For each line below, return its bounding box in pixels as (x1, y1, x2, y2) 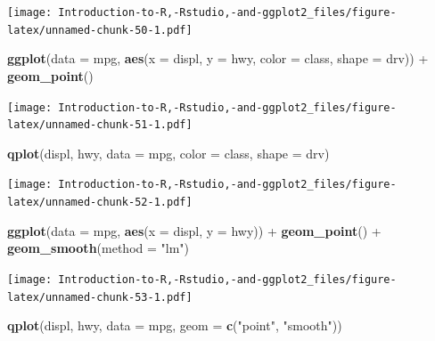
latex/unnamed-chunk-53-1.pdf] (7, 290, 193, 304)
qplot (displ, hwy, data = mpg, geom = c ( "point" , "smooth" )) (7, 316, 342, 335)
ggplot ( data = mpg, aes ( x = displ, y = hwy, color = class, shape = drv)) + (7, 49, 429, 68)
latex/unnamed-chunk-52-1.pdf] (7, 196, 193, 209)
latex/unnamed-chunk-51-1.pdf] (7, 118, 193, 132)
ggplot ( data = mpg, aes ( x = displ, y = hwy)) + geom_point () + (7, 221, 382, 240)
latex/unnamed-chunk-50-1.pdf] (7, 23, 193, 37)
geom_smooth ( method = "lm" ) (7, 239, 190, 257)
